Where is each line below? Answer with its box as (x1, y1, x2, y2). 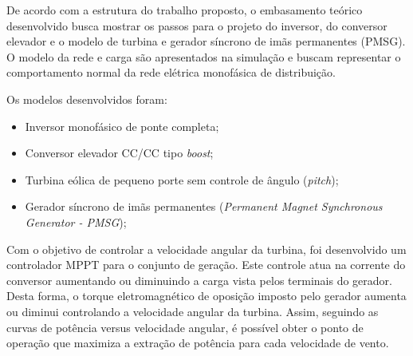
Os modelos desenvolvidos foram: (6, 90, 167, 107)
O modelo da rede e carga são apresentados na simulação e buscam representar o (6, 48, 401, 65)
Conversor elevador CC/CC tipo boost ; (25, 144, 214, 161)
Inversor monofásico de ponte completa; (25, 117, 219, 134)
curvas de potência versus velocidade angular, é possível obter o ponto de (6, 318, 364, 335)
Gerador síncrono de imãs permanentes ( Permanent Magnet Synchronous (25, 198, 383, 215)
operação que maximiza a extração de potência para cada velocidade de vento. (6, 334, 389, 351)
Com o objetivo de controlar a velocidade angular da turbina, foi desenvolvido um (6, 240, 407, 257)
